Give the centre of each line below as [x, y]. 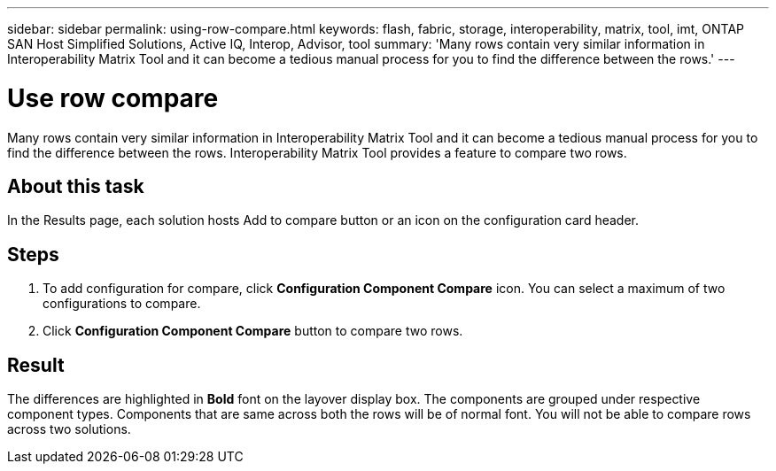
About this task [76, 186]
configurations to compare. [122, 304]
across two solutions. [69, 429]
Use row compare [113, 98]
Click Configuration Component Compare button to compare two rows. [253, 331]
